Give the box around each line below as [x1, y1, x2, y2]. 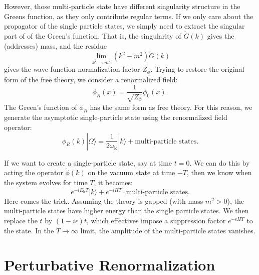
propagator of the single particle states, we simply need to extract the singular [4, 21, 245, 31]
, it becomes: [94, 177, 133, 188]
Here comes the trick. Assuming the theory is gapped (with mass [4, 195, 203, 206]
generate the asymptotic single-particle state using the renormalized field [4, 112, 227, 122]
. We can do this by [189, 157, 250, 168]
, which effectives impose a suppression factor [86, 215, 226, 225]
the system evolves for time [4, 177, 88, 188]
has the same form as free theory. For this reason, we [90, 101, 252, 112]
